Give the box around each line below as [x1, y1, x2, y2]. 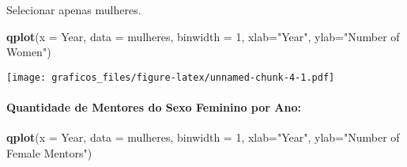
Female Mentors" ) [6, 144, 92, 161]
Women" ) [6, 44, 51, 60]
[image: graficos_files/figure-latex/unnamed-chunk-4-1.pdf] [6, 71, 335, 83]
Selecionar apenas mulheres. [6, 2, 141, 17]
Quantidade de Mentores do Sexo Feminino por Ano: [6, 99, 301, 116]
